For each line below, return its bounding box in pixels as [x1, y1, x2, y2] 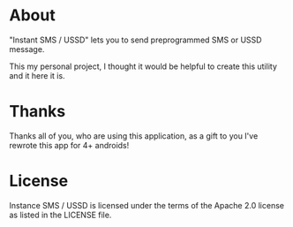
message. [9, 43, 45, 54]
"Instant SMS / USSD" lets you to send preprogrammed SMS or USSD [9, 34, 262, 45]
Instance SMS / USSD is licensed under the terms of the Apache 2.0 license [9, 200, 285, 210]
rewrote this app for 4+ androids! [9, 140, 130, 150]
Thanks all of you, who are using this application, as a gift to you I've [9, 130, 259, 141]
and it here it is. [9, 70, 65, 80]
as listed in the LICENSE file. [9, 209, 112, 220]
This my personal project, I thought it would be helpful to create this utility [9, 61, 278, 72]
